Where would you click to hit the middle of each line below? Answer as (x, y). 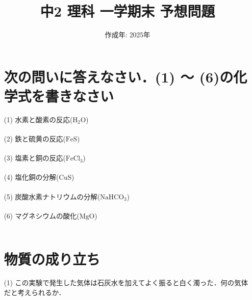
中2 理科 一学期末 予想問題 (127, 11)
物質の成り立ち (52, 259)
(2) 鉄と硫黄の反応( (35, 139)
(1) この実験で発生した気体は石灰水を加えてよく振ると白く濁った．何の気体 (126, 283)
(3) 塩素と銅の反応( (35, 158)
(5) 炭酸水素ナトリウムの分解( (52, 196)
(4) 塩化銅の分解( (31, 177)
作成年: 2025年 (127, 35)
